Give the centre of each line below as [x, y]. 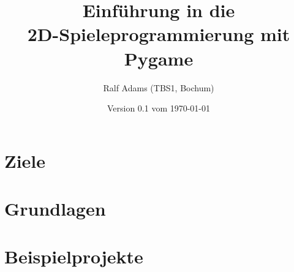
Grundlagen [55, 209]
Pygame [159, 58]
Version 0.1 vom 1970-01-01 [159, 108]
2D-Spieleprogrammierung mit [159, 34]
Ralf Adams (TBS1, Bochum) [159, 87]
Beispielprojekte [74, 256]
